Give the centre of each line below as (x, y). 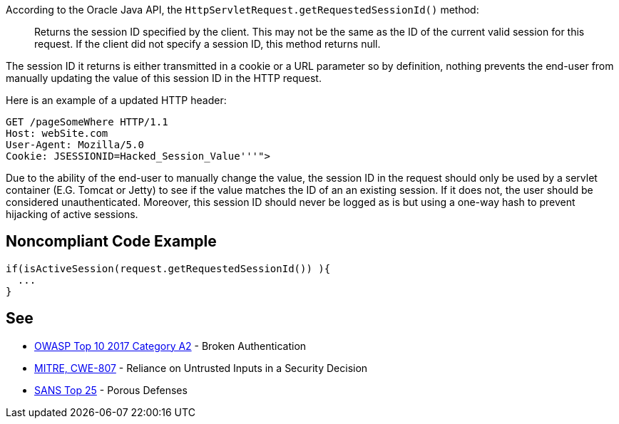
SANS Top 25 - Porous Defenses (111, 390)
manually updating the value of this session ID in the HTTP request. (164, 78)
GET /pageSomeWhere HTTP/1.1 (87, 122)
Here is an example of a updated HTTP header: (116, 100)
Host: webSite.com (57, 133)
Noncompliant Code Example (111, 242)
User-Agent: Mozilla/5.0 (75, 145)
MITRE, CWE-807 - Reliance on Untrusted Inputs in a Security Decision (201, 368)
